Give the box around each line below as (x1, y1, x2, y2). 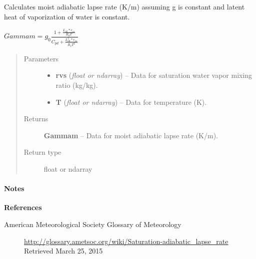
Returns (23, 113, 48, 124)
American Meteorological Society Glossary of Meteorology (4, 219, 181, 230)
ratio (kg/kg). (55, 80, 98, 90)
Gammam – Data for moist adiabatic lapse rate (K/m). (43, 130, 218, 140)
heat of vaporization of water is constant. (4, 11, 130, 21)
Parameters (23, 53, 58, 63)
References (4, 202, 42, 213)
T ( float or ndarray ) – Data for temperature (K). (55, 96, 207, 107)
